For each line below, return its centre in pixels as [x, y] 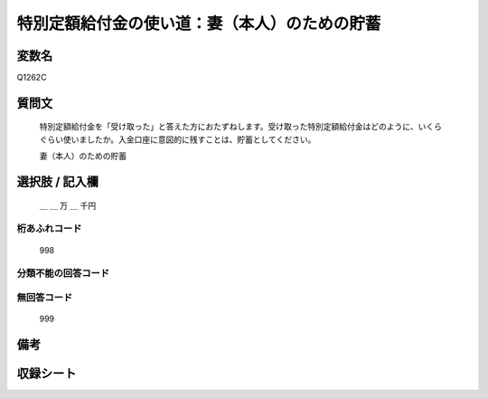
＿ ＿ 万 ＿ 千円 [68, 205]
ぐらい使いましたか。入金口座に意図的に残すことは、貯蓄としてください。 [178, 139]
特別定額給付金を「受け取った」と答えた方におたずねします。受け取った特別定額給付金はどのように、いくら [241, 127]
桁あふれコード [49, 229]
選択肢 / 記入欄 [58, 182]
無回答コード [45, 297]
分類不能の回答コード [63, 273]
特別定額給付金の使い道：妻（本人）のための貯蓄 [199, 24]
